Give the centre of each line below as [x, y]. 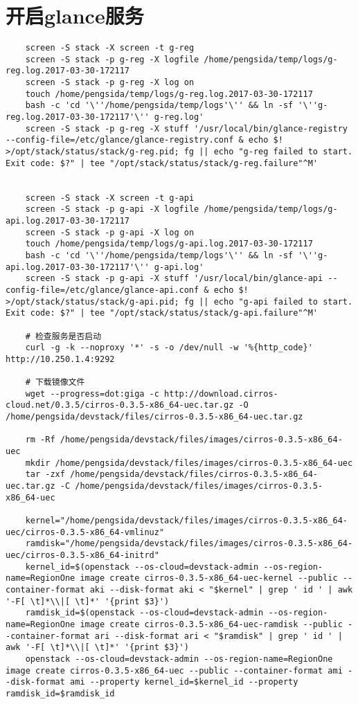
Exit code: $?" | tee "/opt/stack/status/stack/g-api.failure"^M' [162, 313]
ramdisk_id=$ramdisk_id [60, 693]
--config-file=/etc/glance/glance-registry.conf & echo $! [144, 140]
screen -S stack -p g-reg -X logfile [112, 59]
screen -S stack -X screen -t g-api [110, 198]
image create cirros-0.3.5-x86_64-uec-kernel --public [209, 578]
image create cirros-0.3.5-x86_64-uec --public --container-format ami [174, 670]
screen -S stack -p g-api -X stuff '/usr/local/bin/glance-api [174, 279]
